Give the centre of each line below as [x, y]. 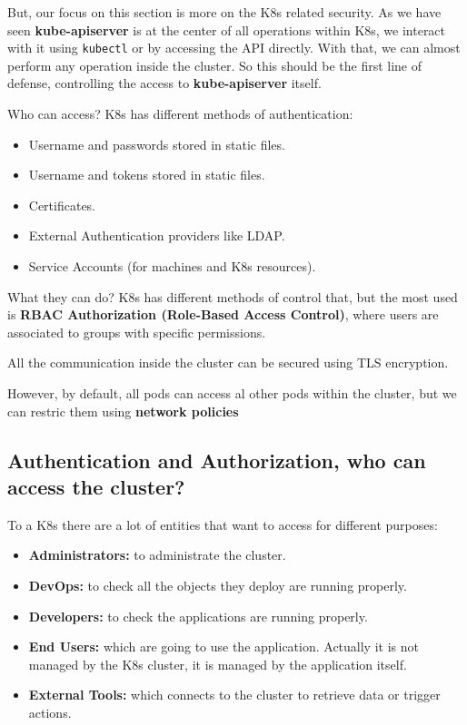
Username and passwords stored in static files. [157, 144]
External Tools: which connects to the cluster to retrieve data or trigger [234, 695]
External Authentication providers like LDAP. [157, 235]
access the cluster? [96, 486]
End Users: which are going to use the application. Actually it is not [224, 647]
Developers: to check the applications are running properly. [198, 616]
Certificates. [62, 205]
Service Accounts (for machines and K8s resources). [172, 266]
